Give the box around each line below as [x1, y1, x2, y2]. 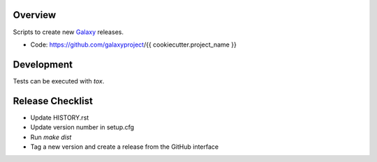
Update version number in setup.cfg [30, 123, 135, 131]
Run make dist [30, 133, 72, 141]
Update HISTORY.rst [30, 113, 89, 122]
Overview [13, 9, 57, 21]
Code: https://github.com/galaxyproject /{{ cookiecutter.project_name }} [30, 40, 237, 49]
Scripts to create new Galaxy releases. [13, 28, 124, 36]
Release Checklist [13, 95, 94, 107]
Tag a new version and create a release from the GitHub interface [30, 143, 219, 151]
